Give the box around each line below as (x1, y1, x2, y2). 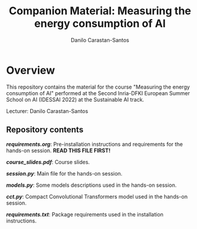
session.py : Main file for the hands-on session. (6, 170, 123, 177)
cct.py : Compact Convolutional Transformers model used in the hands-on (6, 193, 188, 200)
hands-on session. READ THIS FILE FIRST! (6, 147, 111, 154)
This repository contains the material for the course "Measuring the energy (6, 83, 190, 90)
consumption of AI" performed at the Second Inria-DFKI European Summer (6, 89, 190, 96)
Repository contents (6, 125, 84, 135)
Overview (6, 64, 55, 77)
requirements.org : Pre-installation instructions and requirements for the (6, 140, 183, 148)
